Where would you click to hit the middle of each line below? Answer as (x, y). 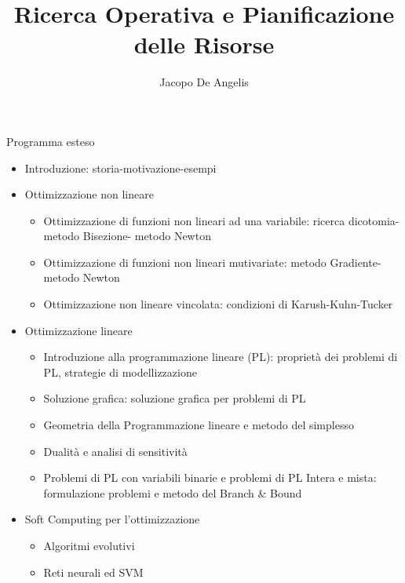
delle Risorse (204, 44)
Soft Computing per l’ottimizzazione (112, 519)
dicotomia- (374, 220)
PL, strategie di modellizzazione (120, 372)
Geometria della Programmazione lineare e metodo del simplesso (199, 425)
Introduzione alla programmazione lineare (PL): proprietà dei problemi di (221, 357)
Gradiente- (356, 262)
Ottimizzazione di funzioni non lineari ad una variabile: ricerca (194, 220)
